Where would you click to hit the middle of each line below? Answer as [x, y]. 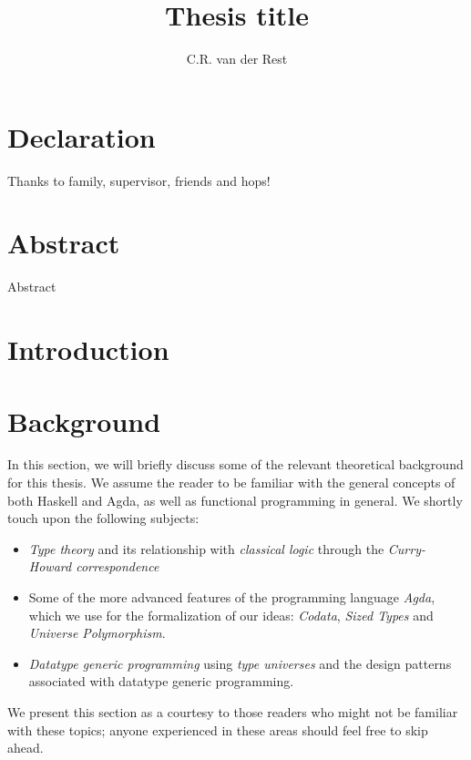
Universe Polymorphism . [97, 633]
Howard [50, 566]
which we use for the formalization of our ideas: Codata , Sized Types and [231, 615]
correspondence [118, 566]
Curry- [407, 548]
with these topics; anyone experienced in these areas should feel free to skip [218, 729]
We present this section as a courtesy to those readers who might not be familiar [233, 712]
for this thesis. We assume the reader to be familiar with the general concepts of [231, 483]
